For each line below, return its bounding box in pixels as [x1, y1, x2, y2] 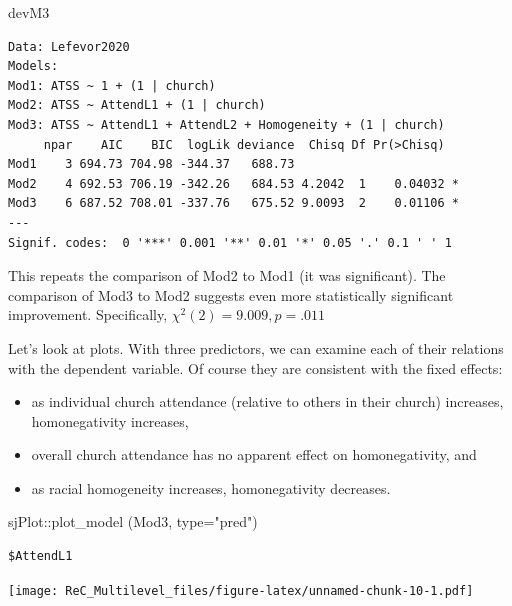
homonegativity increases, [31, 410, 189, 431]
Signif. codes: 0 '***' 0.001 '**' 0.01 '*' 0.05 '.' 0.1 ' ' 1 [8, 235, 452, 250]
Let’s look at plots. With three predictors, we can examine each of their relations [8, 337, 504, 358]
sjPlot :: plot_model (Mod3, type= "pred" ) [8, 511, 258, 532]
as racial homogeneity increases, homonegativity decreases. [31, 477, 391, 498]
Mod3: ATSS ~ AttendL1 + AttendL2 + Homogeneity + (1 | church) [8, 117, 445, 132]
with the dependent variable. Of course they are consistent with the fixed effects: [8, 357, 503, 378]
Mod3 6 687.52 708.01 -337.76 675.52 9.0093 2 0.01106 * [8, 196, 460, 211]
